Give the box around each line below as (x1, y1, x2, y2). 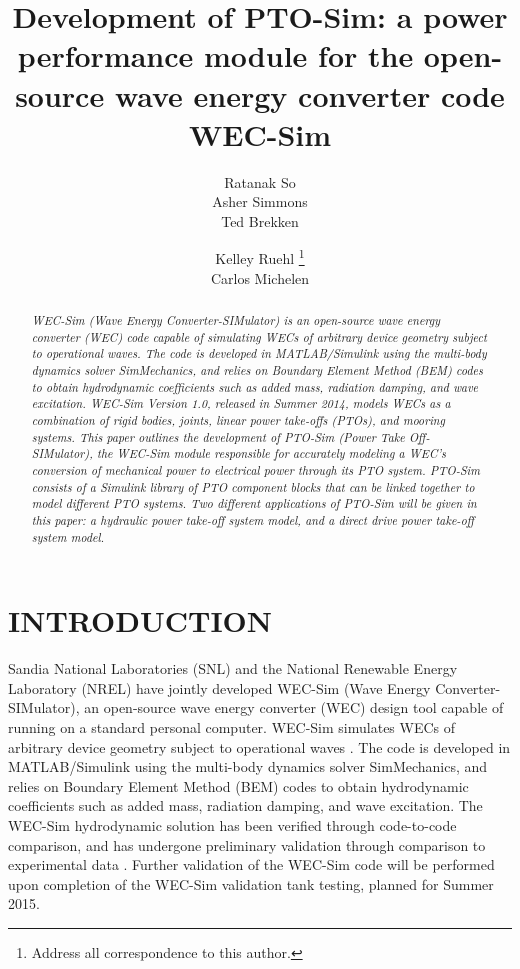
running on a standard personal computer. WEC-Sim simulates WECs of (8, 717, 456, 738)
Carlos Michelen (210, 267, 310, 288)
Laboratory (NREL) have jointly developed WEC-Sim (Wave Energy (8, 677, 431, 698)
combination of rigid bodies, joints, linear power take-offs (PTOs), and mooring (31, 412, 445, 429)
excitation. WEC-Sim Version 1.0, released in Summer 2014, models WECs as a (31, 395, 451, 412)
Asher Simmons (212, 191, 308, 212)
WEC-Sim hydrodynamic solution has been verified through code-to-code (8, 814, 457, 835)
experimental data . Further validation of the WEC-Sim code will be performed (8, 854, 495, 875)
